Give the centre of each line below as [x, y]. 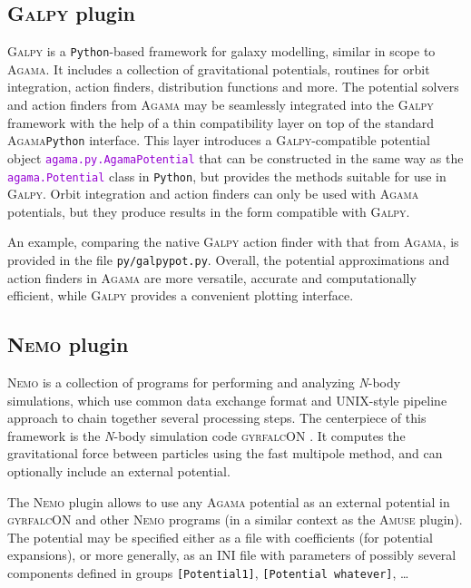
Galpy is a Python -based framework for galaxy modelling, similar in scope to [221, 51]
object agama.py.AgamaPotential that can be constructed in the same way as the [235, 157]
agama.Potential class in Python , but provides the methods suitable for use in [227, 176]
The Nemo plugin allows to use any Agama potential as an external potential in [229, 501]
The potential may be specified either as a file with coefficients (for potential [220, 537]
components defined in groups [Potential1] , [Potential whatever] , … [208, 572]
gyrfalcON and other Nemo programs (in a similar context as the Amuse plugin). [235, 519]
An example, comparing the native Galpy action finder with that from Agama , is [233, 242]
